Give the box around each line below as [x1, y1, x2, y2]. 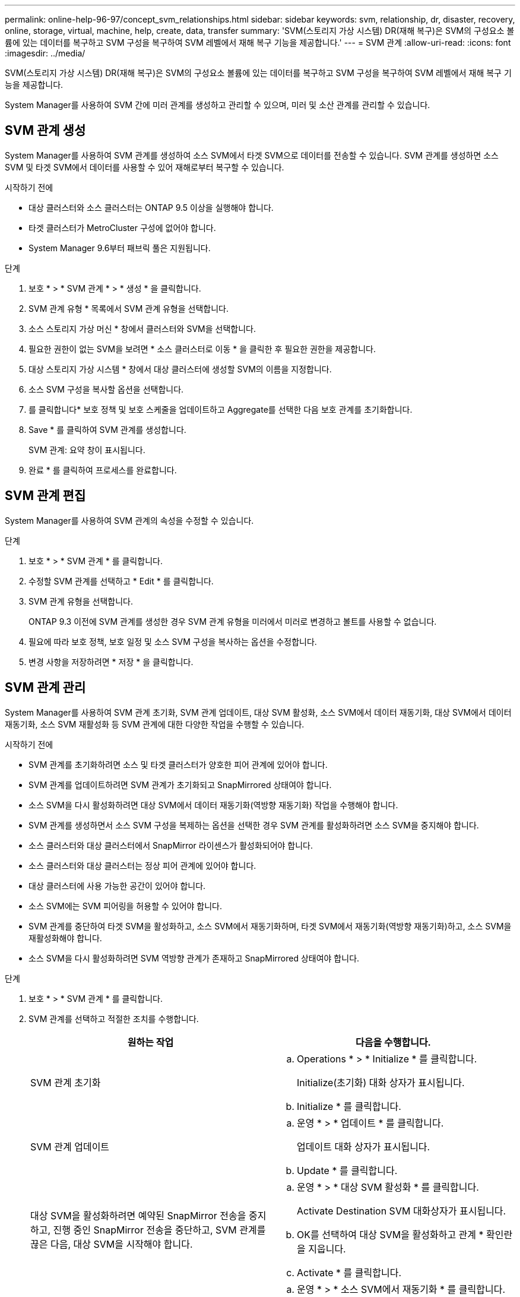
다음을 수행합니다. [356, 1036, 431, 1048]
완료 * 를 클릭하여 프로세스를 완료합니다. [28, 464, 177, 475]
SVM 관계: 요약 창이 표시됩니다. [28, 444, 145, 455]
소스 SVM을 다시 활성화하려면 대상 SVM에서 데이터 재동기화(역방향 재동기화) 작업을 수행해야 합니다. [28, 799, 398, 810]
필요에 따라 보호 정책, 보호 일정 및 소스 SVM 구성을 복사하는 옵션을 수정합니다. [28, 636, 317, 647]
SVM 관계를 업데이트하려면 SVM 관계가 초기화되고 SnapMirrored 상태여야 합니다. [28, 779, 332, 790]
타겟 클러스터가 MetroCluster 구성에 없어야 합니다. [28, 222, 216, 233]
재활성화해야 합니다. [28, 932, 102, 943]
